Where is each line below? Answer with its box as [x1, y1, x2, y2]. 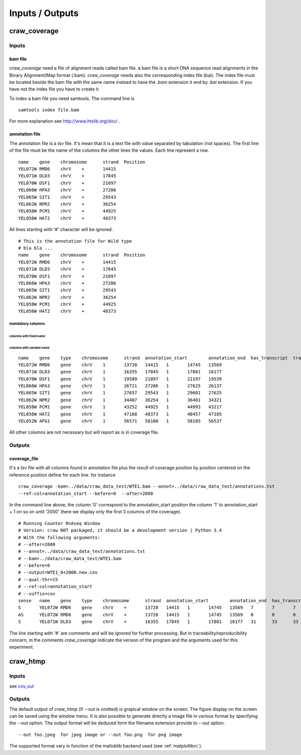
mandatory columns [9, 321, 45, 327]
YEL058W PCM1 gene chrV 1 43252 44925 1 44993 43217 [18, 404, 222, 410]
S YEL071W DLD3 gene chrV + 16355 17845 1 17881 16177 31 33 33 [18, 619, 298, 625]
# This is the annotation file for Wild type [18, 238, 132, 244]
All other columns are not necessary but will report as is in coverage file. [9, 429, 159, 436]
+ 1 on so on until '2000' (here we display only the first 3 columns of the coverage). [9, 509, 182, 515]
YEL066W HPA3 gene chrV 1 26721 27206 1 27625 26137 [18, 383, 222, 389]
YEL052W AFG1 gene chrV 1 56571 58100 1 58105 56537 [18, 418, 222, 424]
